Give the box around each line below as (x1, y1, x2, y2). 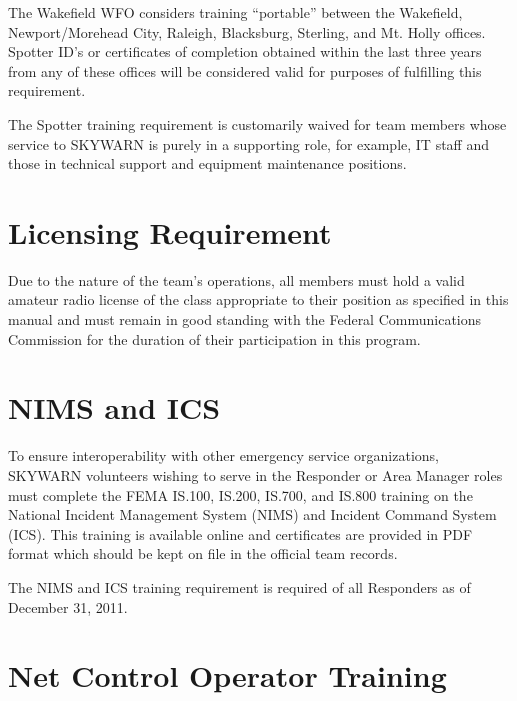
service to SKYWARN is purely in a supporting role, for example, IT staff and (8, 133, 489, 154)
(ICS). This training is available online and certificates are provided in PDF (8, 523, 473, 544)
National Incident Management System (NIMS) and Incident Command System (8, 504, 497, 525)
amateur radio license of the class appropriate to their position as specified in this (8, 289, 509, 310)
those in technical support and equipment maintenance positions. (8, 153, 407, 174)
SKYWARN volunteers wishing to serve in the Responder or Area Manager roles (8, 464, 503, 485)
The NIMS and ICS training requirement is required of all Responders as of (8, 576, 471, 597)
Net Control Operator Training (8, 655, 447, 696)
